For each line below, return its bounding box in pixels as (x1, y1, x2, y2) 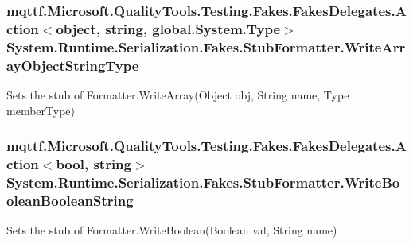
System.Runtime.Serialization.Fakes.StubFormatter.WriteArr (6, 37, 406, 56)
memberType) (6, 102, 75, 118)
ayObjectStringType (6, 55, 139, 75)
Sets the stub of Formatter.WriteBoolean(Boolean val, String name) (6, 222, 337, 238)
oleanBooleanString (6, 190, 134, 210)
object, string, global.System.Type (56, 18, 281, 38)
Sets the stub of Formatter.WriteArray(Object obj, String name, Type (6, 86, 349, 103)
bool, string (56, 154, 131, 174)
